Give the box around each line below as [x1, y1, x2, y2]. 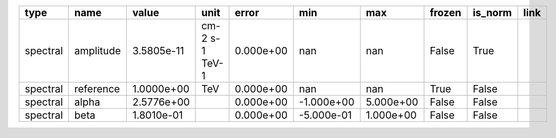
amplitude [74, 44, 122, 57]
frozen [429, 6, 462, 19]
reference [74, 82, 120, 95]
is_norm [472, 6, 512, 19]
